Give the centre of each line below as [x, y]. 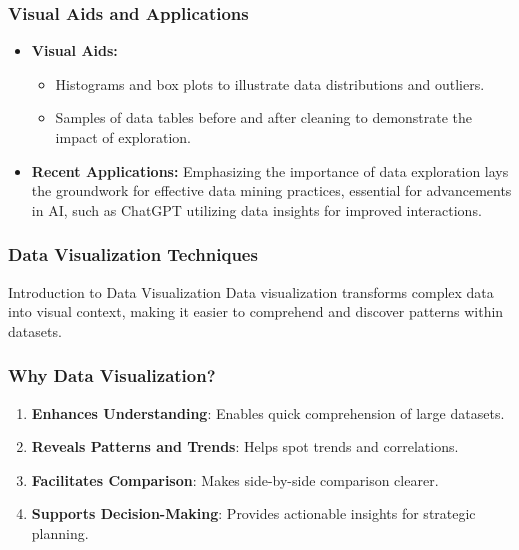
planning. [60, 532]
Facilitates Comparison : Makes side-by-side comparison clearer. [235, 479]
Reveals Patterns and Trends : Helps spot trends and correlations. [245, 446]
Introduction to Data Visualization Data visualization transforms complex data [251, 291]
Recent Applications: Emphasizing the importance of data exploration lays [270, 170]
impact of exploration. [123, 137]
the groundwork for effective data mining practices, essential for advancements [271, 190]
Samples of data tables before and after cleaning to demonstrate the [264, 117]
